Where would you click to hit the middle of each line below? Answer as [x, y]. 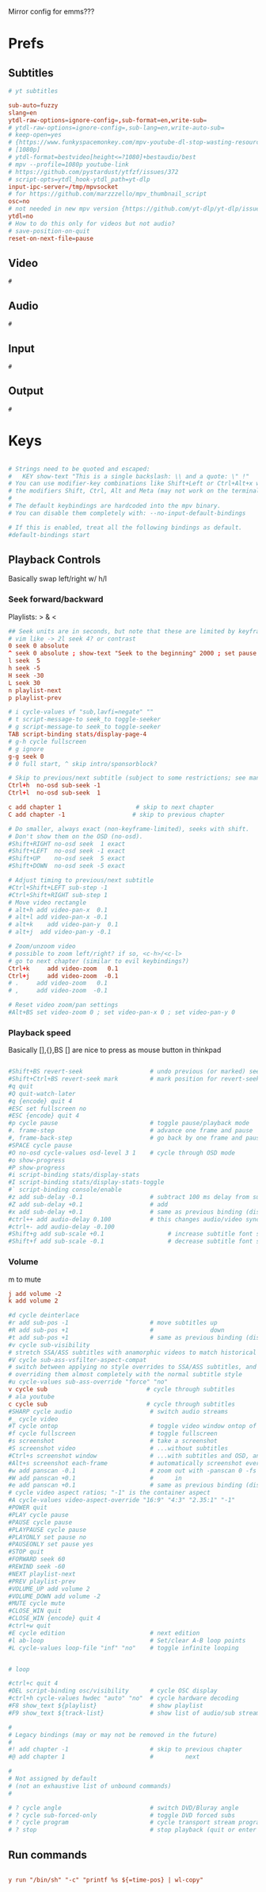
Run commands [47, 1855]
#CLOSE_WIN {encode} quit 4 [55, 1619]
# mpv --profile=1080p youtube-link [68, 164]
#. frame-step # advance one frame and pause [131, 1131]
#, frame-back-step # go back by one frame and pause [136, 1138]
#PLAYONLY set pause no [47, 1537]
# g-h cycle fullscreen [47, 741]
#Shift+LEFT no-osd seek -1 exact [67, 851]
